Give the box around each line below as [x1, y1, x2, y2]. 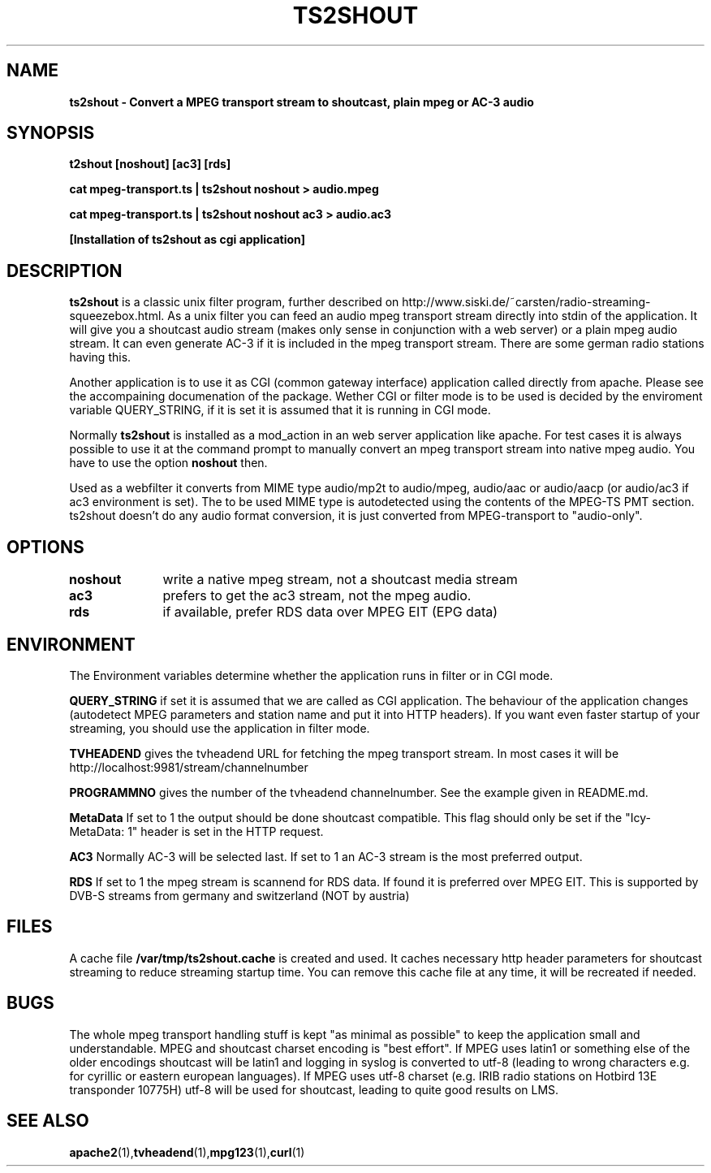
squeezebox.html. [69, 309, 165, 323]
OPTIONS [6, 536, 84, 557]
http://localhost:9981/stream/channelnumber [69, 760, 308, 774]
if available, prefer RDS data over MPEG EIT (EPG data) [162, 604, 498, 621]
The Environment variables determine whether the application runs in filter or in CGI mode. [69, 668, 554, 682]
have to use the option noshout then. [69, 456, 268, 470]
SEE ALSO [6, 1110, 89, 1132]
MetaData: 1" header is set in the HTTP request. [69, 824, 324, 838]
